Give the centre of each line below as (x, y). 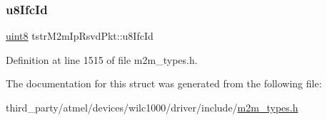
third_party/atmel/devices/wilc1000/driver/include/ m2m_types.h (152, 107)
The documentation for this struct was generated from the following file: (164, 83)
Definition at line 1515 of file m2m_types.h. (102, 59)
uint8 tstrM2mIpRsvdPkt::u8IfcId (80, 36)
